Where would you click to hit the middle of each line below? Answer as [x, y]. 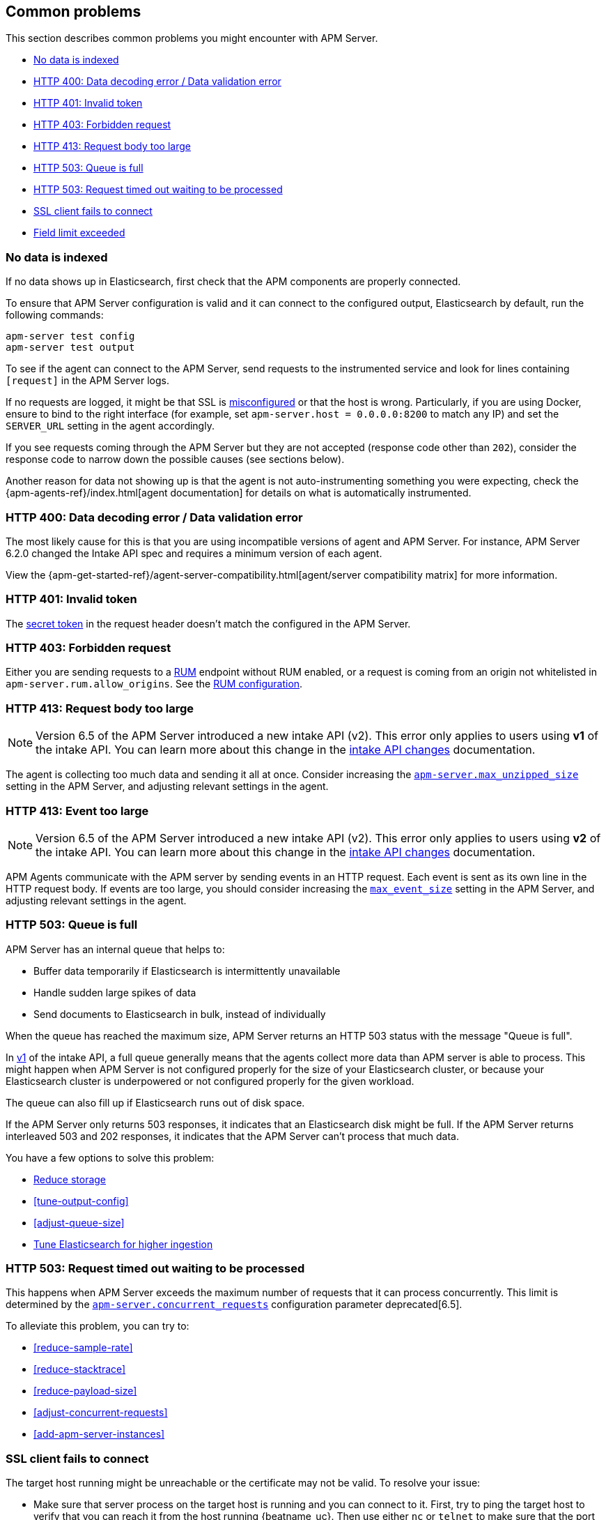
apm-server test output [70, 348]
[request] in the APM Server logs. [87, 381]
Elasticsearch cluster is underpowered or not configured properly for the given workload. [210, 1081]
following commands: [55, 315]
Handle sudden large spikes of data [115, 992]
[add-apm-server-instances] [99, 1434]
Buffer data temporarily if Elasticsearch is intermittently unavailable [187, 971]
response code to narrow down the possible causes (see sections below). [175, 459]
